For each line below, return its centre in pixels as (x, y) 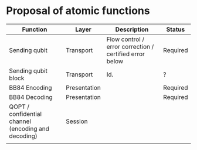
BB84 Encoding (30, 87)
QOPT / (19, 107)
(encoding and (29, 128)
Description (132, 29)
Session (77, 121)
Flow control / (125, 39)
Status (176, 29)
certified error (126, 54)
